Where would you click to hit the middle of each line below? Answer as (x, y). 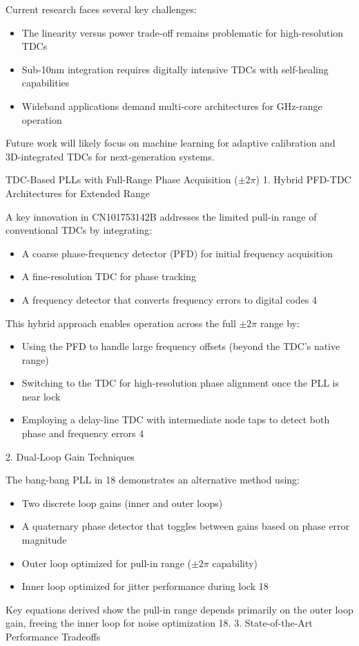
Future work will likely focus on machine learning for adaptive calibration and (171, 143)
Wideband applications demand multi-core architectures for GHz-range (172, 105)
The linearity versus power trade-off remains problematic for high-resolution (183, 32)
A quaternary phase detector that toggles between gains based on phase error (186, 526)
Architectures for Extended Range (78, 193)
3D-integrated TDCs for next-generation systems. (110, 156)
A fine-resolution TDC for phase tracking (109, 276)
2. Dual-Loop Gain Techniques (70, 456)
